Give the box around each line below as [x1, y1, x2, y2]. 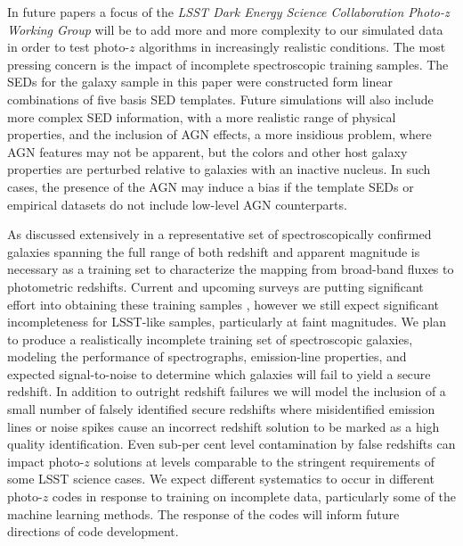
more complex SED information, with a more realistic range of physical [7, 107, 396, 126]
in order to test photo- [7, 37, 130, 56]
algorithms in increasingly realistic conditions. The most [139, 37, 446, 56]
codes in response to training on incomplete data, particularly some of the [52, 487, 457, 506]
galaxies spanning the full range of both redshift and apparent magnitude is [7, 242, 420, 261]
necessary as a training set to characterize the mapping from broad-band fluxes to [7, 260, 454, 278]
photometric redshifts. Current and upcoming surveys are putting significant [7, 277, 424, 295]
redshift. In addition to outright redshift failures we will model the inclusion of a [7, 382, 446, 401]
